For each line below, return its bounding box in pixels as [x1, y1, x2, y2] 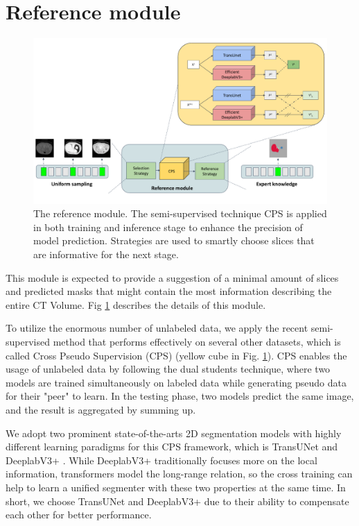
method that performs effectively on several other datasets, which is [53, 334, 341, 348]
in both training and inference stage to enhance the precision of [33, 219, 303, 234]
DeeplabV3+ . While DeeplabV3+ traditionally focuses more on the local [6, 452, 317, 467]
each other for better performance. [6, 507, 152, 522]
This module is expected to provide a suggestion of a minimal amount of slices [6, 270, 339, 285]
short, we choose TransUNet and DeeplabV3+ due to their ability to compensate [6, 493, 349, 508]
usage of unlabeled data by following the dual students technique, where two [6, 362, 331, 376]
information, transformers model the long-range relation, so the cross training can [6, 466, 353, 481]
